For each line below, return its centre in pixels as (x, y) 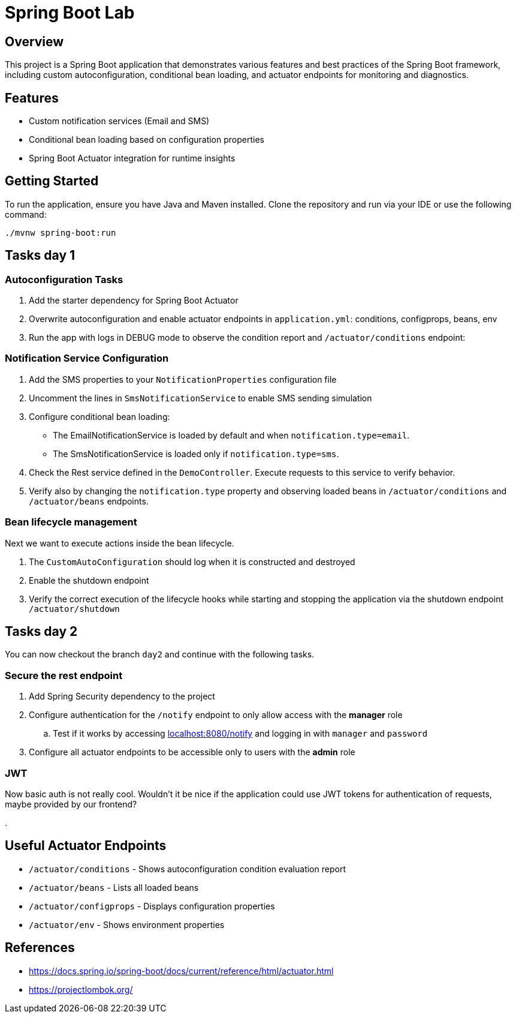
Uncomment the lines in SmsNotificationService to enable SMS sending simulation (200, 398)
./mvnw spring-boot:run (61, 232)
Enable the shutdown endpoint (89, 580)
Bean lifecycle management (71, 522)
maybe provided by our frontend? (71, 804)
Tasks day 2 (41, 631)
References (40, 948)
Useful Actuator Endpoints (86, 846)
